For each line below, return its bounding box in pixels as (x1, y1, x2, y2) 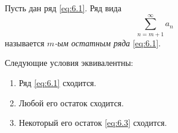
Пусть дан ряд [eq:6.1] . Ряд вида (5, 2, 121, 14)
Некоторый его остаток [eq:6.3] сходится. (18, 116, 167, 129)
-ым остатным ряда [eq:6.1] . (54, 36, 161, 49)
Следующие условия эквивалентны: (5, 56, 133, 69)
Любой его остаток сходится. (18, 96, 124, 109)
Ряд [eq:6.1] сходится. (18, 76, 96, 88)
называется (5, 36, 45, 49)
